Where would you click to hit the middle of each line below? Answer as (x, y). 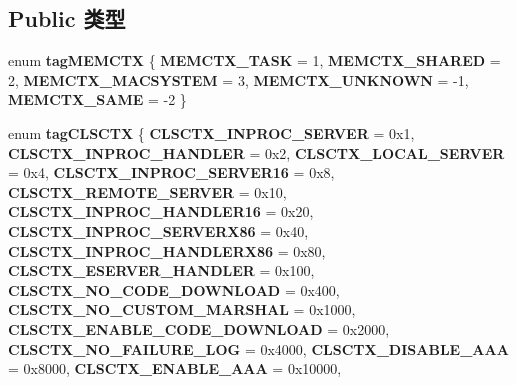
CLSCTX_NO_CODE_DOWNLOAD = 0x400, (174, 289)
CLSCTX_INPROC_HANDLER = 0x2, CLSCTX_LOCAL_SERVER (256, 152)
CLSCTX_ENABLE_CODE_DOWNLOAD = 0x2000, (199, 328)
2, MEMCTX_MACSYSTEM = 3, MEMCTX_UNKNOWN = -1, (238, 79)
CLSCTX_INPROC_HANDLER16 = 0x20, (161, 211)
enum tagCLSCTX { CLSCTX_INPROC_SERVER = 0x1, (211, 132)
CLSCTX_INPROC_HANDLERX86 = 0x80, (167, 250)
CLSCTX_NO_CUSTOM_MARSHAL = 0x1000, (182, 309)
